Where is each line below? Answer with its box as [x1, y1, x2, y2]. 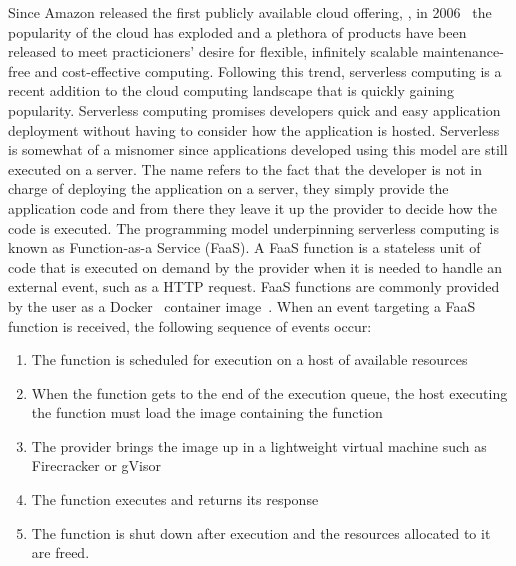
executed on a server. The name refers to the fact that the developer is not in [8, 158, 483, 179]
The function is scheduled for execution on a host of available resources [31, 349, 468, 370]
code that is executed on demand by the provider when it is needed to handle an [8, 256, 503, 277]
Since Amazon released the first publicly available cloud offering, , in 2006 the [8, 2, 492, 22]
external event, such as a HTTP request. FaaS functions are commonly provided [8, 276, 500, 297]
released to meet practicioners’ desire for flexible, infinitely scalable [8, 41, 418, 62]
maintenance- [422, 41, 504, 62]
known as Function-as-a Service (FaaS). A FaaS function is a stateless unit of [8, 237, 481, 258]
